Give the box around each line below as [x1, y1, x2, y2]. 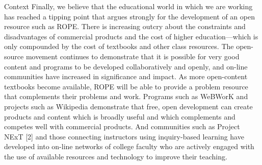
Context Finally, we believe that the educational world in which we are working [4, 1, 253, 11]
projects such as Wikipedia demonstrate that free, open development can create [4, 101, 253, 111]
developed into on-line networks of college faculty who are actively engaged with [4, 141, 254, 152]
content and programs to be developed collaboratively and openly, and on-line [4, 61, 248, 72]
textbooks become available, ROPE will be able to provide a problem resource [4, 81, 248, 91]
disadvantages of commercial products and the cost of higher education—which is [4, 31, 258, 41]
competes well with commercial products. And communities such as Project [4, 121, 240, 132]
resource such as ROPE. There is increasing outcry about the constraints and [4, 21, 246, 32]
